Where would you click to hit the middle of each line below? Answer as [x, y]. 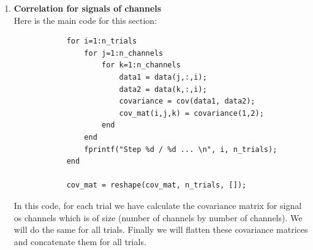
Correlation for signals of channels [88, 8]
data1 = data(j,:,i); [163, 77]
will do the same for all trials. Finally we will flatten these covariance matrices [161, 229]
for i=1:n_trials [102, 41]
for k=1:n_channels [141, 65]
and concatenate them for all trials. [80, 241]
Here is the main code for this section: [85, 20]
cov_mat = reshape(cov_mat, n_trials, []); [156, 185]
